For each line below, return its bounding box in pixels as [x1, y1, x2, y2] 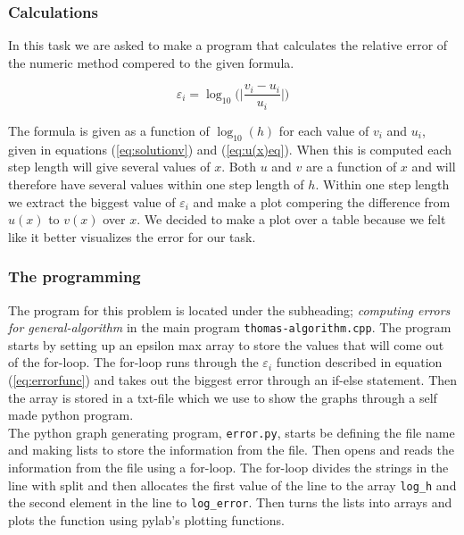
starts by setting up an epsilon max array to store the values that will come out [8, 335, 444, 354]
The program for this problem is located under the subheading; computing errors [8, 300, 451, 319]
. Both [221, 157, 256, 176]
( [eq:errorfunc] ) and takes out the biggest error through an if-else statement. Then [8, 370, 458, 389]
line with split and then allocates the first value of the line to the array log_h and [8, 475, 457, 494]
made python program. [8, 405, 134, 424]
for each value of [278, 121, 369, 139]
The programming [8, 265, 141, 288]
